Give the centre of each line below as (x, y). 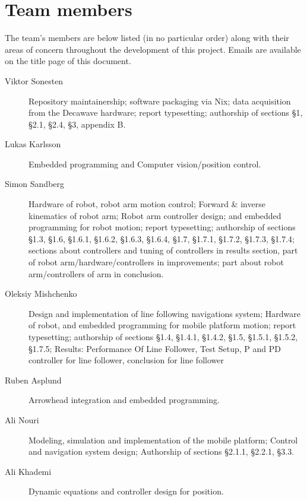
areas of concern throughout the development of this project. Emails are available (153, 49)
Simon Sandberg (35, 184)
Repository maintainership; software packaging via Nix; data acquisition (160, 101)
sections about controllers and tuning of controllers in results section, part (163, 250)
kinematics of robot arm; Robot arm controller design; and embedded (155, 215)
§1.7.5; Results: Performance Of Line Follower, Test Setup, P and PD (155, 348)
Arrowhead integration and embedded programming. (124, 400)
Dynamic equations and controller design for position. (126, 491)
